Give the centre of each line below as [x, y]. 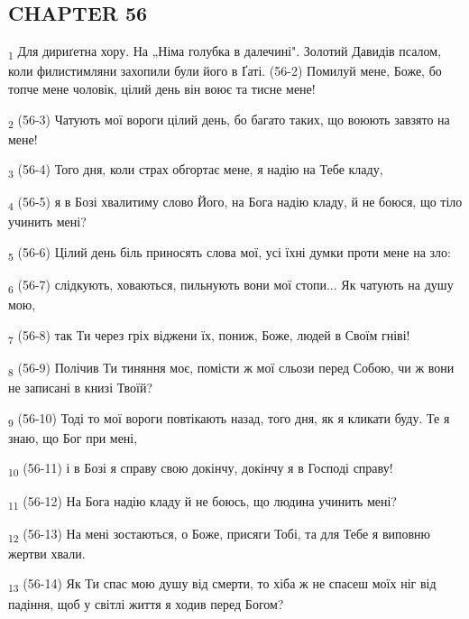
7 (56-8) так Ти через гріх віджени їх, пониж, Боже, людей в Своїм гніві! [209, 336]
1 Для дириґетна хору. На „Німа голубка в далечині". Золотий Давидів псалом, [225, 52]
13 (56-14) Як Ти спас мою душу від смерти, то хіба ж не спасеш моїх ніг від [222, 585]
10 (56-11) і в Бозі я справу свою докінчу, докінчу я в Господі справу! [201, 469]
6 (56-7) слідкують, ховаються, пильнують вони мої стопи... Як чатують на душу [231, 286]
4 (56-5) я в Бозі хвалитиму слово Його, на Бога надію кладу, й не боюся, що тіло [235, 203]
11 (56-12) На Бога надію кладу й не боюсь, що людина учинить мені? [202, 502]
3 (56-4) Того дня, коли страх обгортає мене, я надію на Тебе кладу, [196, 171]
